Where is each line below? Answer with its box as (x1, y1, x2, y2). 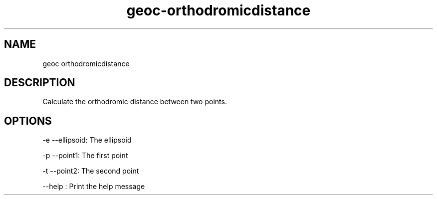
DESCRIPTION (4, 76, 75, 89)
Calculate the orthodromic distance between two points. (42, 97, 227, 106)
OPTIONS (4, 114, 52, 127)
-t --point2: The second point (42, 167, 139, 176)
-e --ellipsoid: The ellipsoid (42, 136, 132, 145)
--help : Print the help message (42, 182, 145, 191)
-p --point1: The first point (42, 151, 128, 160)
